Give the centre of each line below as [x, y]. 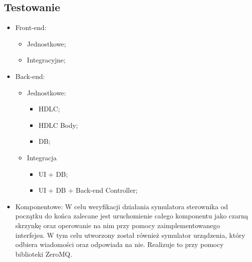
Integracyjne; [46, 60]
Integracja [42, 157]
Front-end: [31, 27]
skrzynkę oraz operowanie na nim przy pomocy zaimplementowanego [118, 225]
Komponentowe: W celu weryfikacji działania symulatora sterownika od [122, 206]
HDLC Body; [58, 125]
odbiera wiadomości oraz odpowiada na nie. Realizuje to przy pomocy [119, 244]
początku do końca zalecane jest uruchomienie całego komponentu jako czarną [132, 216]
